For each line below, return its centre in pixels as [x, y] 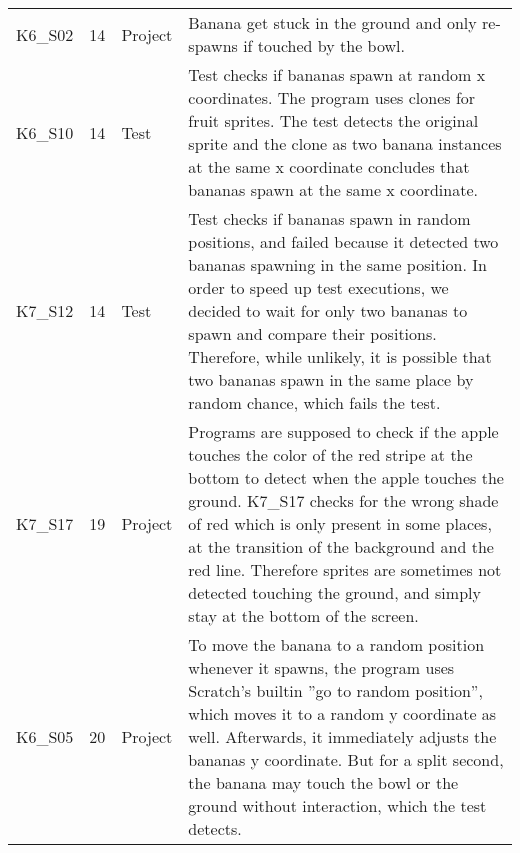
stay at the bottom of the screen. [303, 615]
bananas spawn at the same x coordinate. [333, 189]
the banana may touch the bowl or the [323, 782]
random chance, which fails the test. [314, 402]
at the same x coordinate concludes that [329, 166]
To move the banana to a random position [336, 644]
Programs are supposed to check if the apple [343, 431]
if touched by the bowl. [324, 45]
